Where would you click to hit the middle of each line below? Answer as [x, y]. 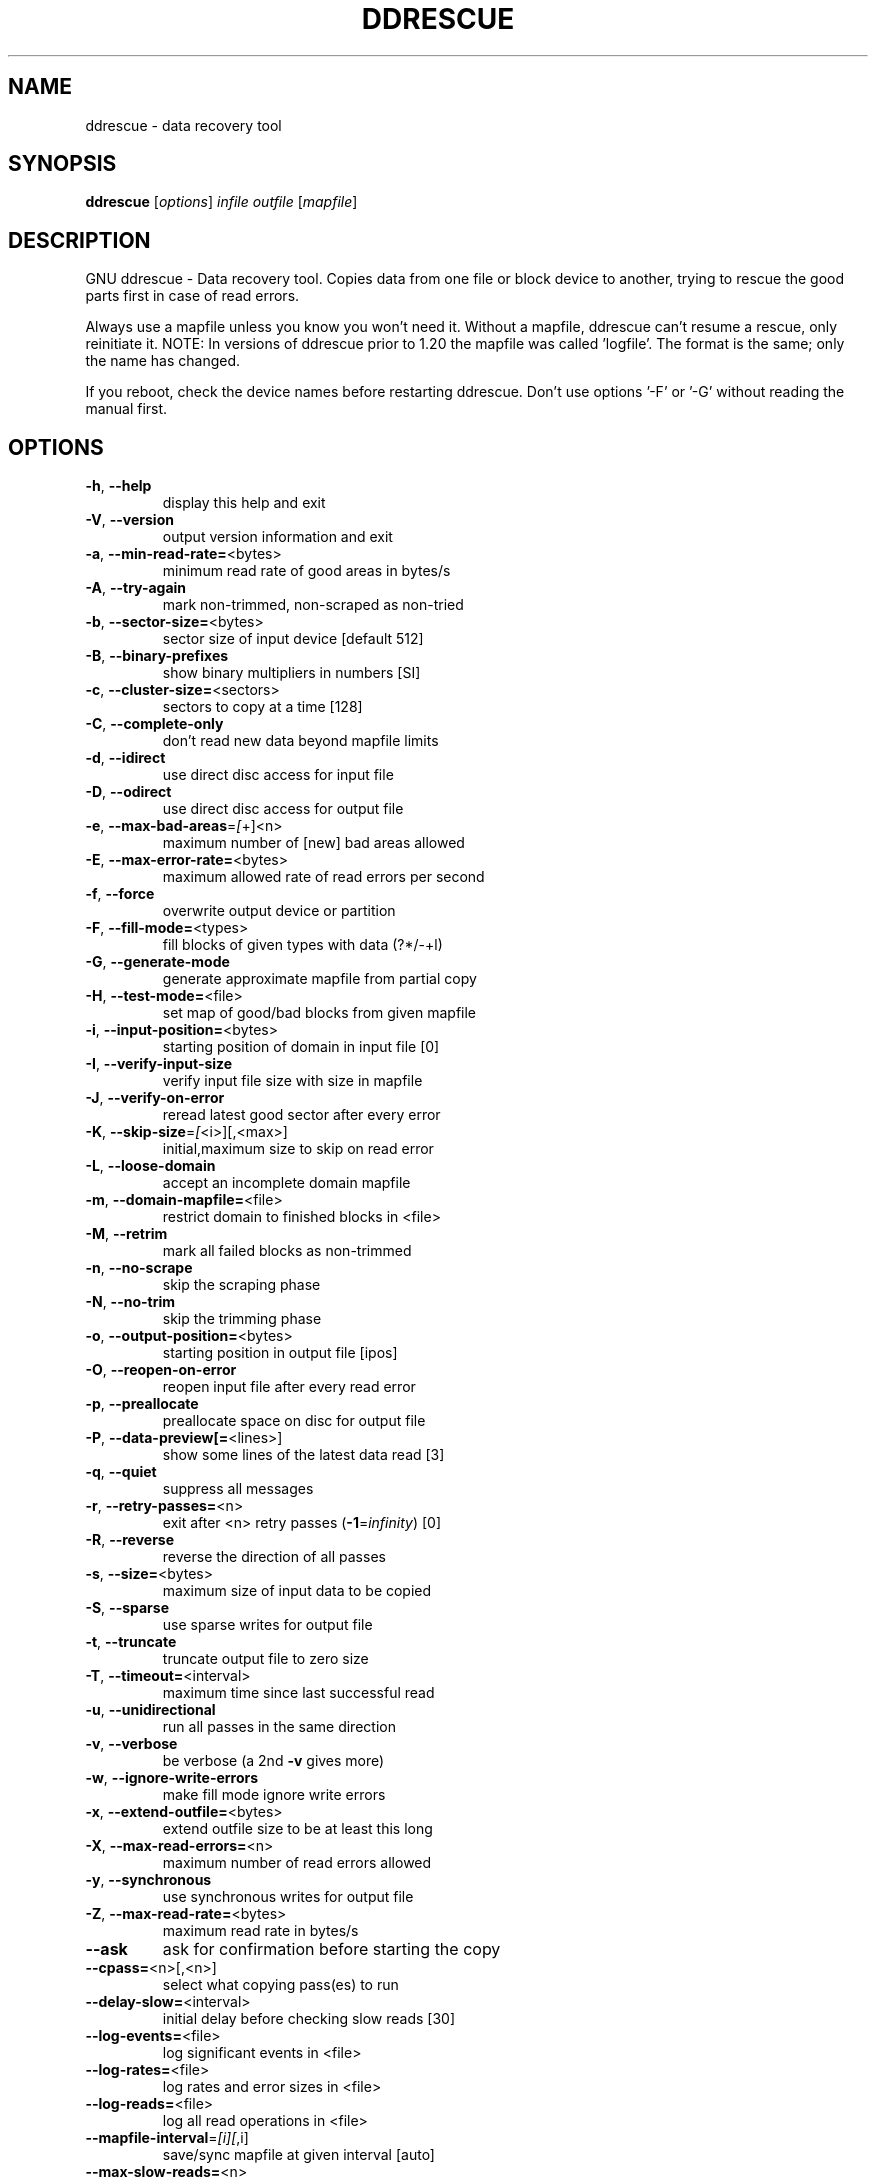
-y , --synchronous [148, 1880]
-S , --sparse [127, 1608]
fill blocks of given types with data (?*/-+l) [302, 945]
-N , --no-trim [130, 1302]
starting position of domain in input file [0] [301, 1047]
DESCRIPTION [79, 240]
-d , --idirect [125, 758]
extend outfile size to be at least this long [297, 1829]
